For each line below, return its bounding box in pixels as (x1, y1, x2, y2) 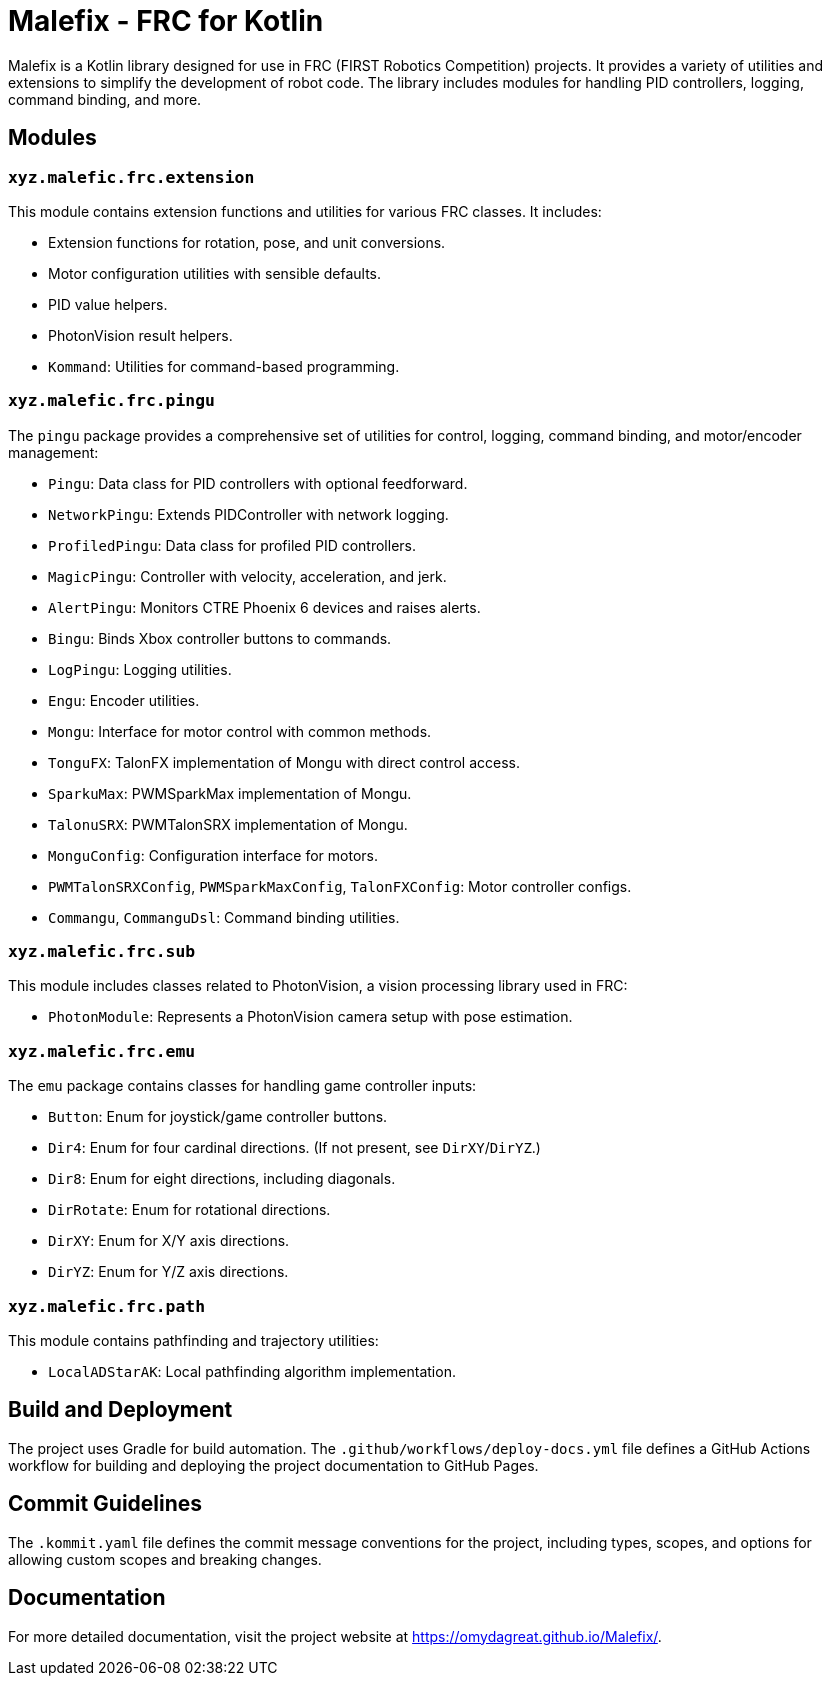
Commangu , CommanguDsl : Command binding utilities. (48, 908, 400, 926)
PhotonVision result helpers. (48, 326, 233, 344)
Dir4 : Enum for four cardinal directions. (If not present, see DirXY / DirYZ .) (48, 1139, 541, 1157)
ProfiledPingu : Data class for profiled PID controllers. (48, 536, 416, 554)
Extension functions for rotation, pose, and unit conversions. (48, 233, 446, 251)
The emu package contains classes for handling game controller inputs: (8, 1077, 477, 1095)
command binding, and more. (8, 90, 202, 108)
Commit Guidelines (8, 1491, 203, 1517)
